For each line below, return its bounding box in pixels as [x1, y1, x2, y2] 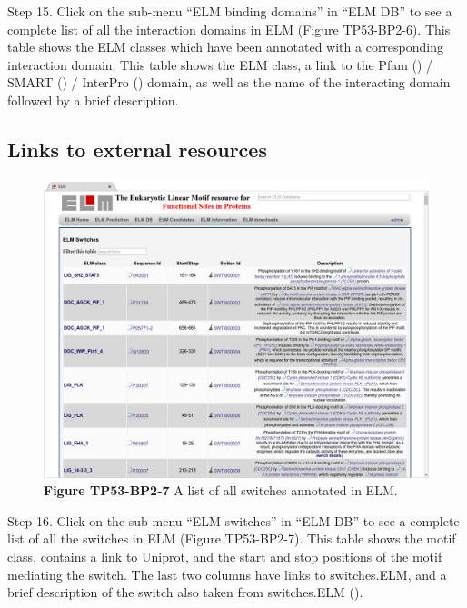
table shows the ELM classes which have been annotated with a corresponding [7, 37, 444, 56]
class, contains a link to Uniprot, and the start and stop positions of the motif [7, 546, 442, 565]
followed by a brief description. [7, 90, 179, 109]
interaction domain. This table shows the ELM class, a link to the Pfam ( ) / [7, 55, 433, 74]
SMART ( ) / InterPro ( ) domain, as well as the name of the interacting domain [7, 73, 451, 92]
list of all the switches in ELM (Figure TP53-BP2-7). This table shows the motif [7, 529, 456, 548]
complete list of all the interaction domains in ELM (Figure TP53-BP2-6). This [7, 19, 451, 38]
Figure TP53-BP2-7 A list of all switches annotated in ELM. [44, 481, 398, 500]
